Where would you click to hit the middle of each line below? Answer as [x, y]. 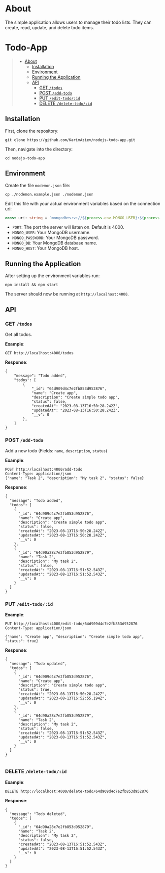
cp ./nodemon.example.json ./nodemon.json [49, 194]
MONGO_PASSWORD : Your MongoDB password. [56, 238]
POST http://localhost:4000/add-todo [44, 470]
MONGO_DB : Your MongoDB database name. [55, 243]
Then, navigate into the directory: [39, 149]
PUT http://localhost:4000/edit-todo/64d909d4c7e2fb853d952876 [71, 624]
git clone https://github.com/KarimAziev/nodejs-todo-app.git [70, 140]
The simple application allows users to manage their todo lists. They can [78, 22]
